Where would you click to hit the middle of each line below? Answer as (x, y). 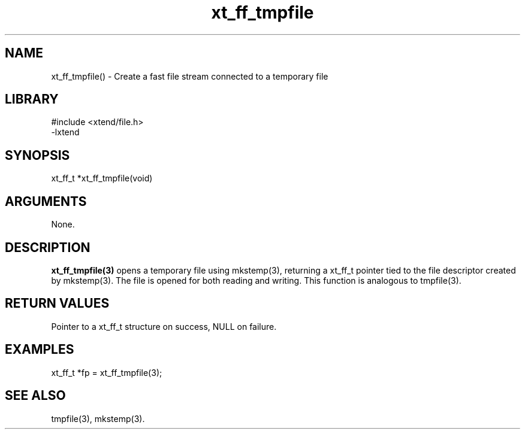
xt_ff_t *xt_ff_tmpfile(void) (102, 178)
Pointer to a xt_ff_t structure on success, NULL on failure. (164, 326)
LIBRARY (32, 99)
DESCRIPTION (48, 247)
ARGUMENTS (46, 201)
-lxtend (65, 132)
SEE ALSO (35, 396)
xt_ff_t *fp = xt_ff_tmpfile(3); (107, 372)
